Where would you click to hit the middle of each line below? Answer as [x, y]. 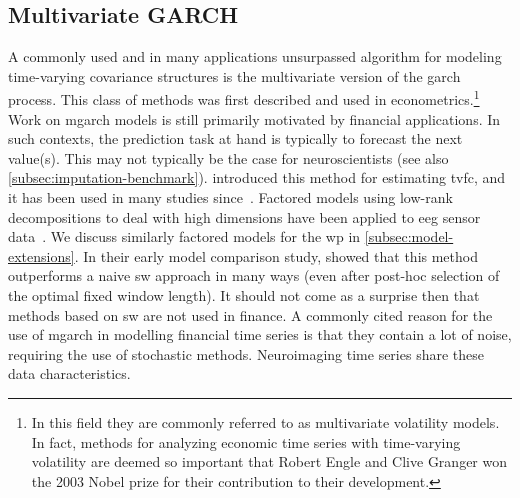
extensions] [41, 255]
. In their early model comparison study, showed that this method [276, 255]
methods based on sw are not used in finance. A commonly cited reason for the [250, 314]
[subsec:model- [409, 236]
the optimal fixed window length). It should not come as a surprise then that [244, 294]
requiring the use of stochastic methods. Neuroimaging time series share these [246, 353]
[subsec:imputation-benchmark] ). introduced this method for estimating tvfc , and [257, 177]
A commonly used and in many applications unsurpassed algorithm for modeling [255, 56]
